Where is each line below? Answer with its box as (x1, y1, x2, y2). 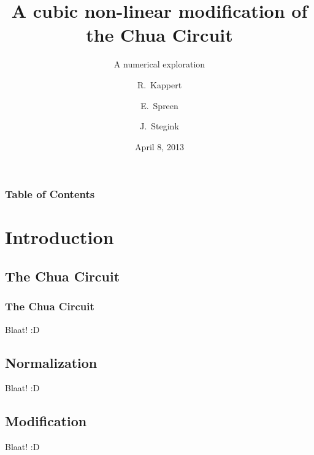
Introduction (5, 224, 114, 250)
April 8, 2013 (135, 140, 184, 153)
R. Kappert (137, 78, 182, 91)
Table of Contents (5, 186, 95, 202)
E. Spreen (140, 99, 178, 112)
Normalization (5, 353, 98, 372)
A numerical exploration (113, 58, 205, 71)
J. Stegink (140, 120, 179, 132)
